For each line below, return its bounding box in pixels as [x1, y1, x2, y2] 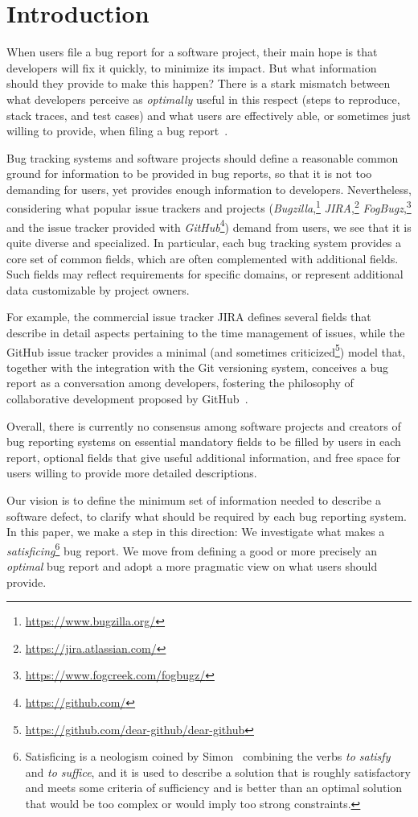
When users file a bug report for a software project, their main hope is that [6, 43, 378, 60]
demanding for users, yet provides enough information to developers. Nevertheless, [6, 180, 412, 197]
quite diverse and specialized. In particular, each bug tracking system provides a [6, 233, 401, 250]
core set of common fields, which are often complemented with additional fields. [6, 250, 399, 266]
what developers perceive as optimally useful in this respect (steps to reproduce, [6, 90, 400, 107]
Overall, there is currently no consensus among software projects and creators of [6, 417, 401, 434]
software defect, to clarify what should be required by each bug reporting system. [6, 507, 407, 524]
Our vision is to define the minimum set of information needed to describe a [6, 491, 381, 508]
